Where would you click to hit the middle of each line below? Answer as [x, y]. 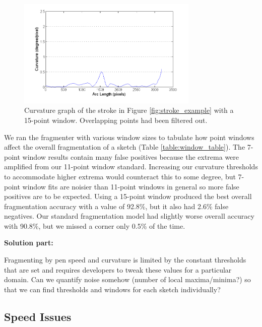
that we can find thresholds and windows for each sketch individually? [112, 289]
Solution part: [29, 243]
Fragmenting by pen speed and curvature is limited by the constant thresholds [125, 260]
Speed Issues [38, 316]
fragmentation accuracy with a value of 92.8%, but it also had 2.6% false [116, 206]
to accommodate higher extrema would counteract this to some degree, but [120, 176]
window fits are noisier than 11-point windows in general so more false [131, 186]
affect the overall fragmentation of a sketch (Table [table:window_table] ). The [125, 147]
